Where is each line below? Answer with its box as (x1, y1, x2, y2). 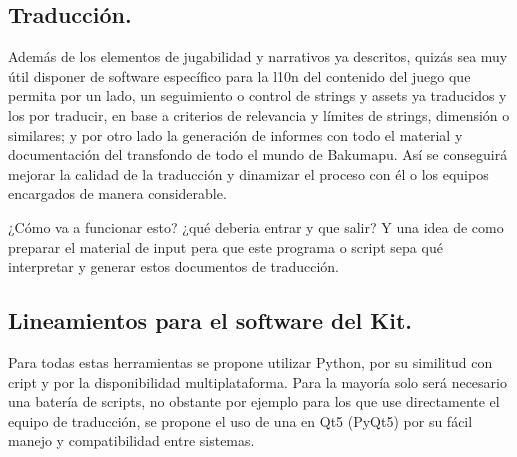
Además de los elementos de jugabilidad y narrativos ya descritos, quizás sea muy (8, 46, 508, 67)
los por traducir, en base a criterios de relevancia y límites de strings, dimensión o (8, 104, 510, 125)
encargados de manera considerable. (8, 183, 227, 204)
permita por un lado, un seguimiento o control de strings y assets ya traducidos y (8, 85, 507, 106)
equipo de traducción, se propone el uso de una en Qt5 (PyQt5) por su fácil (8, 410, 473, 431)
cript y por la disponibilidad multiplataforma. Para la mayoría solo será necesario (8, 371, 507, 392)
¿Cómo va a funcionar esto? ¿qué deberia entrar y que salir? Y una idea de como (8, 216, 504, 237)
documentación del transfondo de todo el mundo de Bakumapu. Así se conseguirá (8, 144, 508, 165)
